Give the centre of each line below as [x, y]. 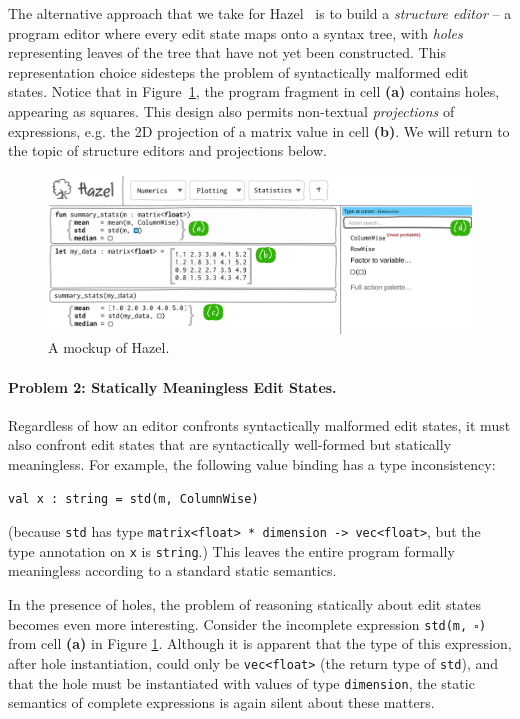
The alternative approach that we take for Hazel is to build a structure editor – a [260, 13]
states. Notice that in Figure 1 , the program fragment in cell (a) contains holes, [254, 91]
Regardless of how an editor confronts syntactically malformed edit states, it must [259, 424]
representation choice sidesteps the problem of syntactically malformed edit [238, 71]
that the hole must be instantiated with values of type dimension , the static [241, 682]
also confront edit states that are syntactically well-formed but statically [230, 444]
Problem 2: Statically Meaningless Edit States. [172, 386]
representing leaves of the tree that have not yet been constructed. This [227, 52]
